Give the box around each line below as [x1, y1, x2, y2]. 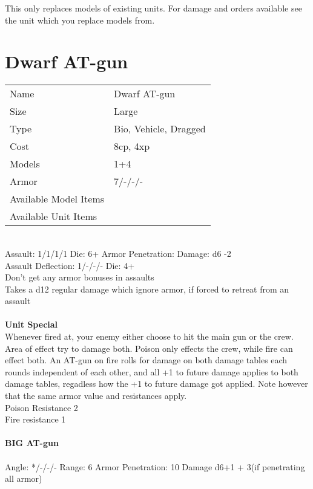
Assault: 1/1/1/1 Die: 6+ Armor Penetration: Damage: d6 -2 [5, 247, 231, 259]
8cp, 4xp [114, 139, 150, 154]
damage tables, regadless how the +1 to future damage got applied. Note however [5, 377, 308, 390]
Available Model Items [10, 192, 105, 206]
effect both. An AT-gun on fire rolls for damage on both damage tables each [5, 354, 288, 366]
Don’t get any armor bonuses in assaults [5, 271, 154, 283]
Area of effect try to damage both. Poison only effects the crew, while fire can [5, 342, 293, 354]
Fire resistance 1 [5, 413, 66, 426]
